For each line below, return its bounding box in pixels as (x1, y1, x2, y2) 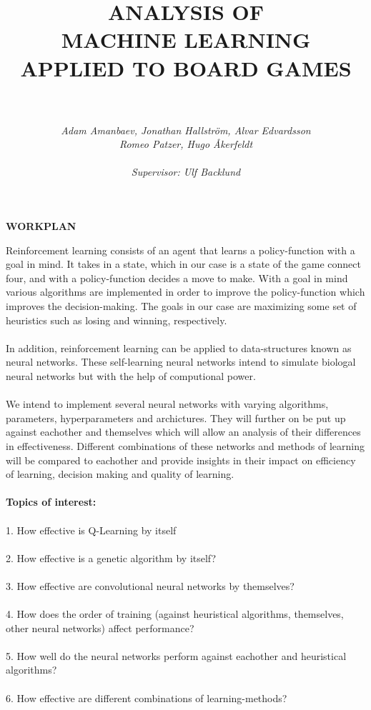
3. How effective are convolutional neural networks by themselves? (6, 578, 295, 593)
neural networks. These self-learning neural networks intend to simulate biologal (6, 354, 356, 369)
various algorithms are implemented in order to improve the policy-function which (6, 284, 365, 299)
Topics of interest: (6, 494, 97, 509)
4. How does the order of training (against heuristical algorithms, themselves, (6, 606, 344, 621)
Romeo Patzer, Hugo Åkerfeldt (119, 136, 253, 151)
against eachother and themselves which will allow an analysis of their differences (6, 424, 361, 439)
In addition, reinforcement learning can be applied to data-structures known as (6, 340, 352, 355)
